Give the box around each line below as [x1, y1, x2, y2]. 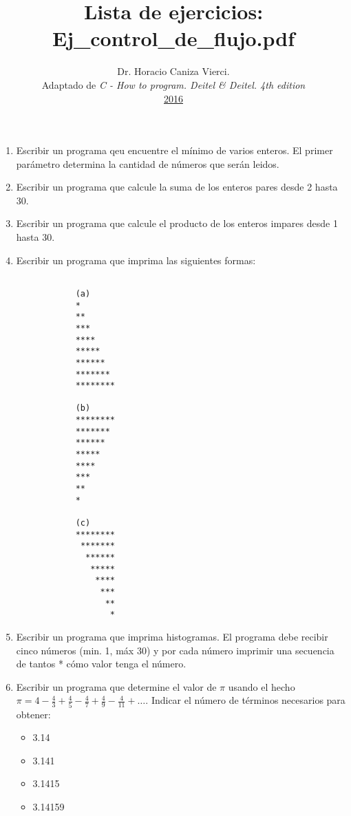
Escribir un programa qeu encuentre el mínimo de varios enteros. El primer [16, 143, 333, 158]
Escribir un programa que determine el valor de [16, 679, 217, 694]
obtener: [16, 707, 51, 721]
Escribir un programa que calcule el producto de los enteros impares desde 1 [16, 216, 338, 230]
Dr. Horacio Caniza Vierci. [117, 64, 230, 78]
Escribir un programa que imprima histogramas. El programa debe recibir [16, 629, 328, 643]
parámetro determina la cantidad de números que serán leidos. [16, 156, 279, 171]
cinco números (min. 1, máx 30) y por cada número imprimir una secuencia [16, 643, 334, 657]
